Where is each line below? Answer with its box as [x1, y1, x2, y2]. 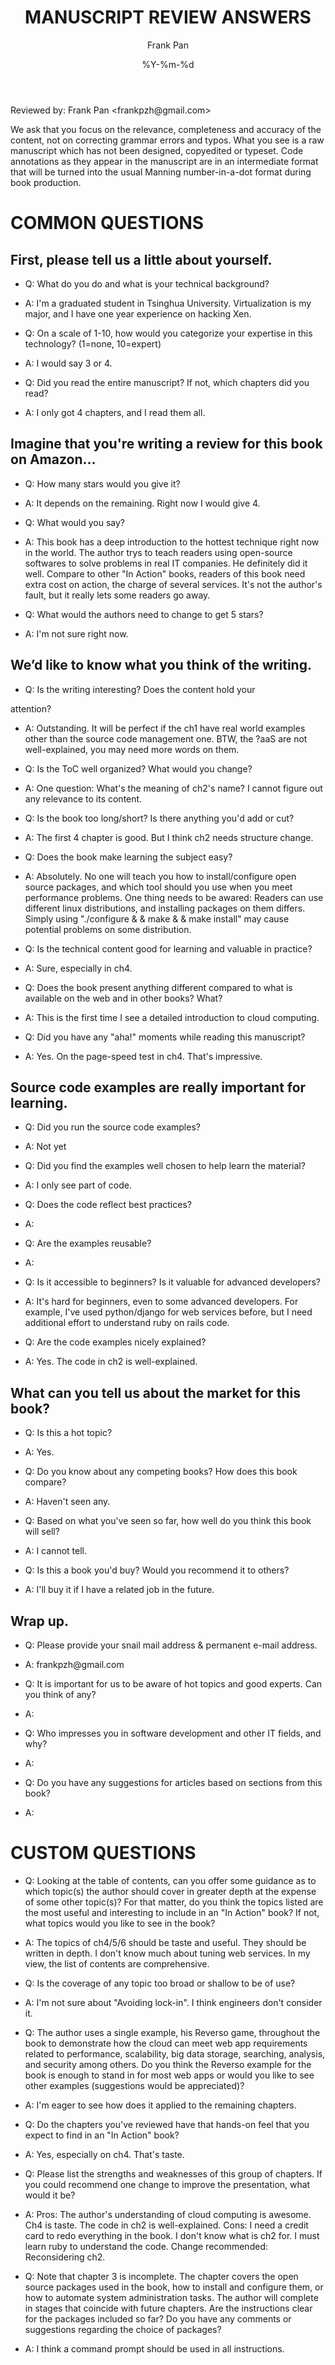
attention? [10, 702, 52, 715]
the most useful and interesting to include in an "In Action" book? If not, [24, 1906, 320, 1918]
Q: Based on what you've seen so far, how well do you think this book [24, 1515, 312, 1527]
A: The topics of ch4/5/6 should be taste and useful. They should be [24, 1936, 307, 1948]
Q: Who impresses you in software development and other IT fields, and [24, 1727, 322, 1739]
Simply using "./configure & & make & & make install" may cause [24, 912, 290, 925]
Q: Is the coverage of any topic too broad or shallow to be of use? [24, 1977, 296, 1989]
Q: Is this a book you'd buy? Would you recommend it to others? [24, 1564, 290, 1576]
